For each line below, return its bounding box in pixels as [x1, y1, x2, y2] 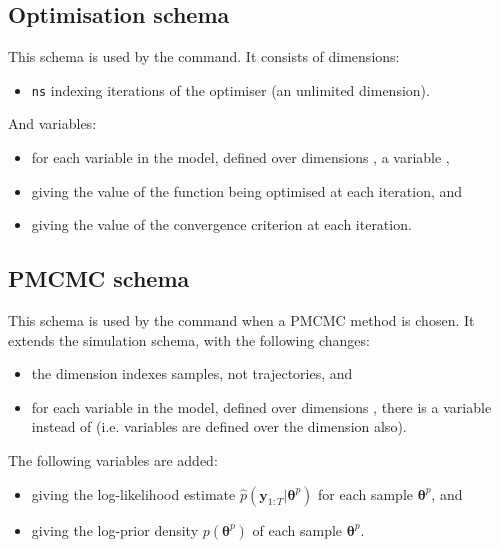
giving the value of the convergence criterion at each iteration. [31, 214, 412, 235]
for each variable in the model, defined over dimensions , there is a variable [31, 396, 492, 417]
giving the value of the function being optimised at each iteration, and [31, 180, 463, 201]
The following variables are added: [8, 450, 218, 470]
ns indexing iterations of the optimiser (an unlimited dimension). [31, 79, 430, 100]
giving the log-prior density [31, 519, 199, 540]
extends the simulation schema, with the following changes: [8, 329, 370, 350]
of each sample [252, 519, 343, 540]
